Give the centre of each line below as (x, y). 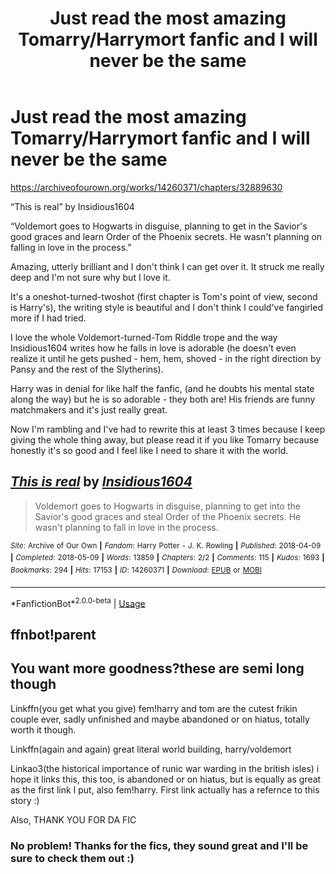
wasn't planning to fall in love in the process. (126, 527)
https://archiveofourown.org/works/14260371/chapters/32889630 (146, 187)
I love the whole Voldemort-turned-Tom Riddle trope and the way (144, 337)
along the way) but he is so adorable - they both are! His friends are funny (163, 399)
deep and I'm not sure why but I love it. (90, 277)
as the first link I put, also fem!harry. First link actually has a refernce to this (165, 789)
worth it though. (43, 729)
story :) (25, 800)
